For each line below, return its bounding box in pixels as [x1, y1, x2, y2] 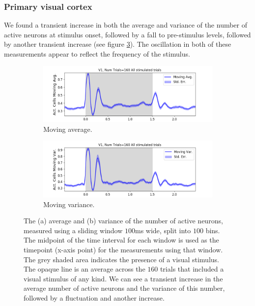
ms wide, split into [135, 225, 191, 235]
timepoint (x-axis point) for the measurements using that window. [24, 245, 223, 255]
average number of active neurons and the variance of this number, [24, 283, 225, 293]
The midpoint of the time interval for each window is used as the [24, 235, 219, 245]
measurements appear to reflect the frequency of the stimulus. [4, 49, 190, 59]
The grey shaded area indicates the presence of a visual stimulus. [24, 254, 219, 264]
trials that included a [160, 264, 224, 274]
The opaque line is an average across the [24, 264, 145, 274]
